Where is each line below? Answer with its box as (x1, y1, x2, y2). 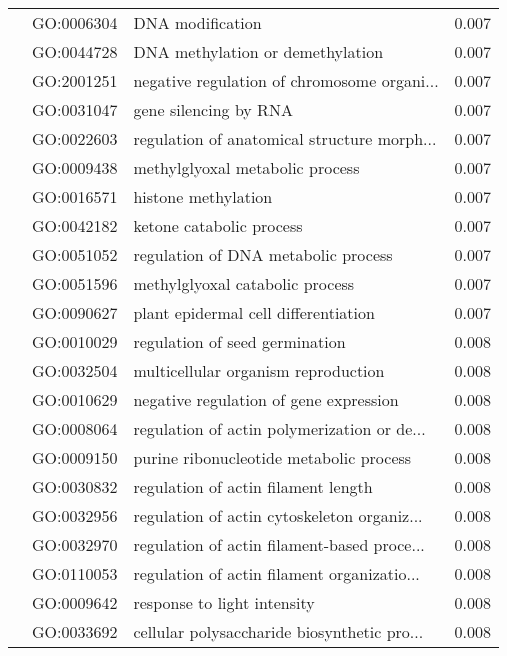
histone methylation (133, 185, 273, 208)
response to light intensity (133, 591, 315, 614)
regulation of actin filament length (133, 475, 373, 498)
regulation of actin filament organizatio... (133, 562, 420, 585)
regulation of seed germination (133, 330, 346, 353)
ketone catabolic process (133, 214, 303, 237)
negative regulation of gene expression (133, 388, 399, 411)
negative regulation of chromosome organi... (133, 69, 439, 92)
